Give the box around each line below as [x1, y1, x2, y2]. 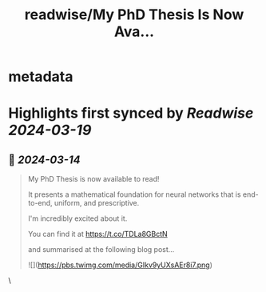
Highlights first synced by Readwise [8, 104, 254, 122]
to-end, [27, 198, 54, 208]
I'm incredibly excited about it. [27, 214, 128, 223]
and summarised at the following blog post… [27, 245, 175, 254]
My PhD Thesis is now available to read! [27, 174, 160, 184]
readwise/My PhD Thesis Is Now [24, 6, 244, 24]
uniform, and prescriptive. [54, 198, 140, 208]
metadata [8, 68, 73, 86]
